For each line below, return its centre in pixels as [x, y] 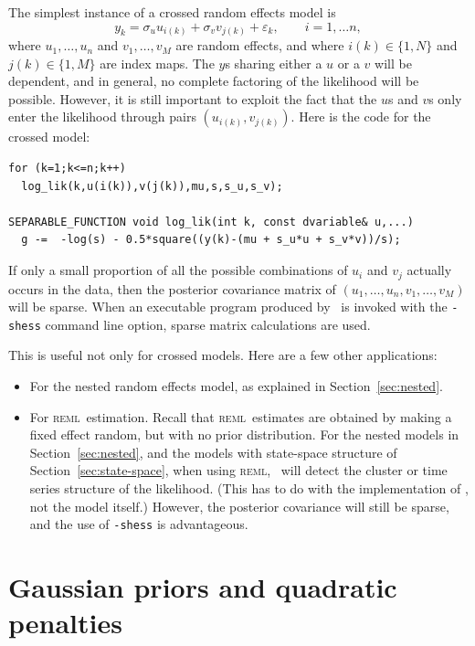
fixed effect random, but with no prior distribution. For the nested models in [244, 434]
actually [429, 270]
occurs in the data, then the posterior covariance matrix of [172, 288]
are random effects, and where [260, 45]
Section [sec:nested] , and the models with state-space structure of [213, 452]
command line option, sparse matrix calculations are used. [208, 324]
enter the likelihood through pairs [102, 116]
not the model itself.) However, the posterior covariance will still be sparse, [239, 506]
